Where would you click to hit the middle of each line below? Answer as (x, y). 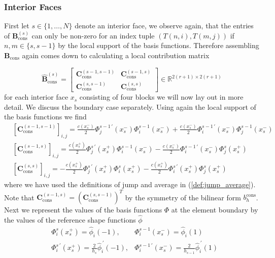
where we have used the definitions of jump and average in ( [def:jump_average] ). (130, 184)
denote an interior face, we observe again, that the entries (164, 26)
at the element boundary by (215, 210)
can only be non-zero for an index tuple (93, 35)
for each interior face (36, 97)
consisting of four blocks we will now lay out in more (161, 97)
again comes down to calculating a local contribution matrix (116, 55)
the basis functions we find (45, 117)
